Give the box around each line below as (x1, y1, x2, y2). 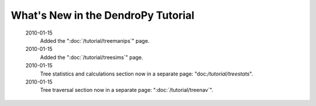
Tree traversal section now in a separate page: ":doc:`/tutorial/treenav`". (40, 87, 214, 94)
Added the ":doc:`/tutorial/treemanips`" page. (40, 37, 150, 44)
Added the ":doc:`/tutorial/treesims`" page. (40, 53, 143, 61)
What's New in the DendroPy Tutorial (11, 9, 195, 22)
